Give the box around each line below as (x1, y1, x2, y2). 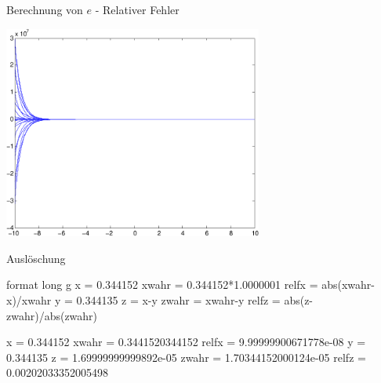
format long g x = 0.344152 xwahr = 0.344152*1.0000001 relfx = (6, 276, 318, 293)
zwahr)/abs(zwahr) (6, 307, 98, 323)
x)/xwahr (6, 291, 52, 308)
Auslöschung (6, 250, 66, 266)
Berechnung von (6, 2, 83, 17)
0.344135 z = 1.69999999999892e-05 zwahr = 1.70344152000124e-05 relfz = (6, 348, 366, 365)
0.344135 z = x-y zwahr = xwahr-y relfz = (76, 291, 281, 308)
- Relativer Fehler (95, 2, 180, 17)
